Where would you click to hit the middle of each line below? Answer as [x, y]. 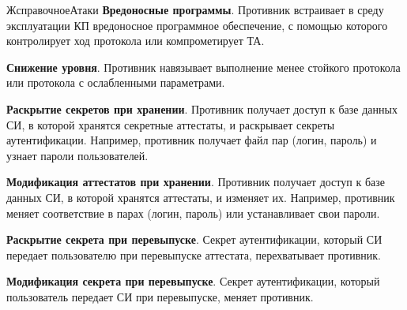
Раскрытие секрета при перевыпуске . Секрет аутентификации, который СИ [194, 239]
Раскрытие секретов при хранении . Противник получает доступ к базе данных [202, 108]
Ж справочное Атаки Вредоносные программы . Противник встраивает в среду [195, 9]
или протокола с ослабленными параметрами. [116, 82]
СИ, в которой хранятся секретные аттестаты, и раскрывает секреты [171, 124]
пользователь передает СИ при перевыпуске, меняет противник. [160, 296]
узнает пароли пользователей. [77, 155]
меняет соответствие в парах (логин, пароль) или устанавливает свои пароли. [193, 213]
